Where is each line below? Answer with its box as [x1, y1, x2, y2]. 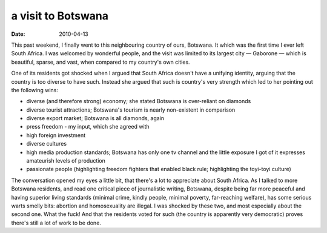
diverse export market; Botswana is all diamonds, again [26, 115, 165, 122]
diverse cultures [26, 140, 67, 147]
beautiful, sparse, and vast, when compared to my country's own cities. [11, 58, 190, 66]
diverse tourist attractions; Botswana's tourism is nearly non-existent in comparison [26, 106, 236, 113]
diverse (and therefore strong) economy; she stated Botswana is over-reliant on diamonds [26, 98, 251, 105]
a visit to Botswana [11, 9, 109, 22]
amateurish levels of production [26, 157, 106, 164]
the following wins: [11, 86, 59, 93]
